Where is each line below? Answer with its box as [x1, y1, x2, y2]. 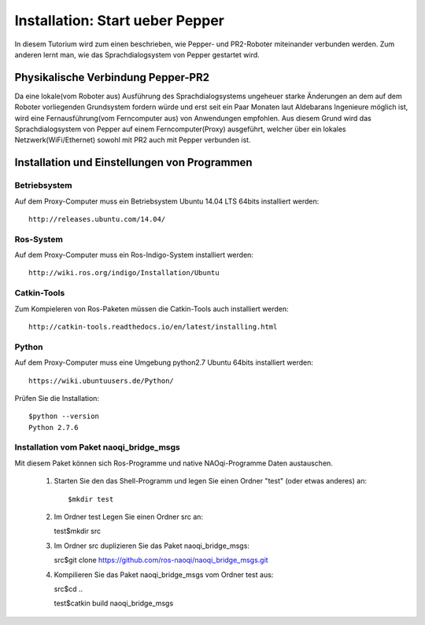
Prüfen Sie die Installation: [14, 393, 100, 403]
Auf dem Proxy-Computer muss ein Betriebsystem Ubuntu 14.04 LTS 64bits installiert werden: [14, 197, 320, 206]
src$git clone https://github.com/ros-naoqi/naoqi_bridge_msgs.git [54, 555, 268, 565]
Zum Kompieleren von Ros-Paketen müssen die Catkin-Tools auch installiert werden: [14, 303, 289, 314]
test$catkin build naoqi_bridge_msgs [54, 598, 174, 608]
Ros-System [14, 233, 63, 244]
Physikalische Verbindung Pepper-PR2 [14, 71, 210, 84]
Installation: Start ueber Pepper [14, 12, 224, 29]
